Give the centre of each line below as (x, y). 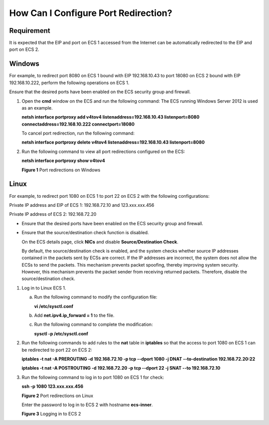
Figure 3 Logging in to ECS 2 (51, 414)
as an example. (37, 108)
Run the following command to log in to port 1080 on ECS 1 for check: (93, 377)
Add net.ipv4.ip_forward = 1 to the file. (74, 315)
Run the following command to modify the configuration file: (96, 297)
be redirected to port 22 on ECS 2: (57, 350)
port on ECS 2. (24, 49)
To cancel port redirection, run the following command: (78, 133)
